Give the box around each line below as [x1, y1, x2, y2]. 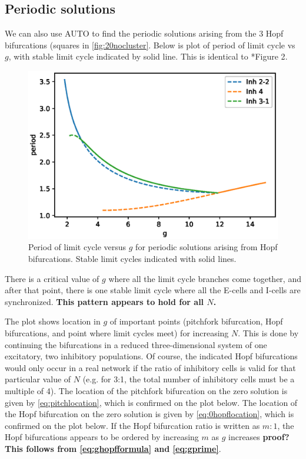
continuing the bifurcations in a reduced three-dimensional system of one [5, 338, 267, 350]
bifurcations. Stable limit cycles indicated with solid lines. [28, 253, 237, 265]
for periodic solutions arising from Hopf [135, 241, 278, 253]
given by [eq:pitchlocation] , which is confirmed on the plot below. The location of [5, 396, 298, 408]
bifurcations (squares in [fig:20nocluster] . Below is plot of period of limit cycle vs [5, 38, 295, 51]
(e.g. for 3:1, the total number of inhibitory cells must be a [82, 373, 295, 385]
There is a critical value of [5, 272, 99, 284]
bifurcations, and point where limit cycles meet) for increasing [5, 327, 229, 339]
